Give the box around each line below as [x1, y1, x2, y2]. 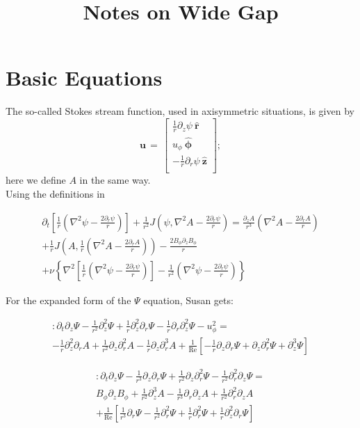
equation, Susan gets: [143, 292, 234, 307]
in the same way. [79, 173, 151, 187]
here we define [6, 173, 66, 187]
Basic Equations [6, 63, 163, 92]
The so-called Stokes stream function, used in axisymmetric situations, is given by [6, 104, 354, 118]
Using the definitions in [6, 187, 105, 200]
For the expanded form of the [6, 292, 131, 307]
